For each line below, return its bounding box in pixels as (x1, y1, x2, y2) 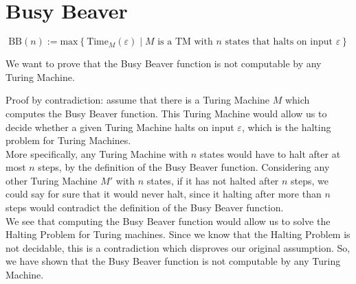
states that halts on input (225, 37, 333, 47)
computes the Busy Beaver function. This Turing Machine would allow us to (5, 106, 327, 120)
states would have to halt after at (199, 146, 341, 161)
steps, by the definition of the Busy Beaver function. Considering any (38, 160, 330, 174)
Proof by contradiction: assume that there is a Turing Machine (5, 93, 270, 107)
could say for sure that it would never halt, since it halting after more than (5, 187, 322, 201)
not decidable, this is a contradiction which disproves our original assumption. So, (5, 240, 351, 255)
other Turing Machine (5, 173, 98, 187)
